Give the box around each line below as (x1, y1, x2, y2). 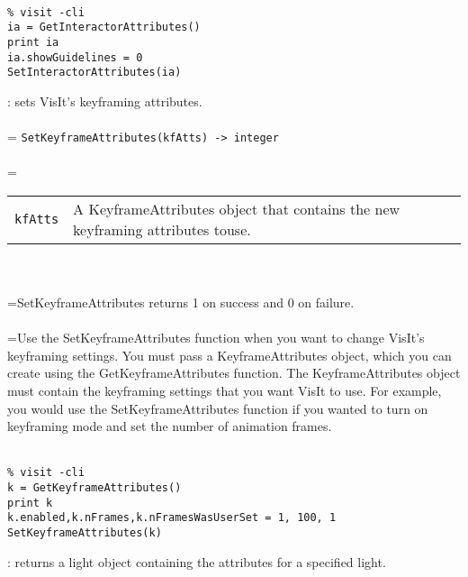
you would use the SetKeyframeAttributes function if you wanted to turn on (7, 398, 428, 417)
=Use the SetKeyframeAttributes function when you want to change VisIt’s (7, 328, 425, 347)
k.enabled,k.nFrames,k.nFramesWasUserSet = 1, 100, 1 (7, 511, 337, 525)
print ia (7, 35, 59, 49)
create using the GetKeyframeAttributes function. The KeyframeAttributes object (7, 363, 461, 382)
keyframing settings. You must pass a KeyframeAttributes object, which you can (7, 345, 452, 364)
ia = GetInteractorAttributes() (7, 21, 201, 34)
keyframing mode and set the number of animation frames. (7, 417, 332, 435)
